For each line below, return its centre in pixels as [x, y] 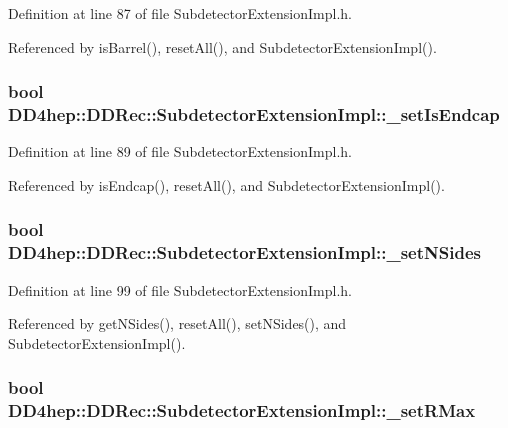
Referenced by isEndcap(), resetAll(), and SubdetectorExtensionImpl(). [226, 184]
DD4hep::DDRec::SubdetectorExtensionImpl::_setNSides [244, 252]
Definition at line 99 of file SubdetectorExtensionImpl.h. [180, 289]
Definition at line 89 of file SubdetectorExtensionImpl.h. [180, 151]
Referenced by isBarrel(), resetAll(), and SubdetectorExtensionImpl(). [222, 46]
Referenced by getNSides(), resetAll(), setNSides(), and [177, 323]
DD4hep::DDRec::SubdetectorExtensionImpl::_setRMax [242, 410]
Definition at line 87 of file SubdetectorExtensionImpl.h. [180, 13]
